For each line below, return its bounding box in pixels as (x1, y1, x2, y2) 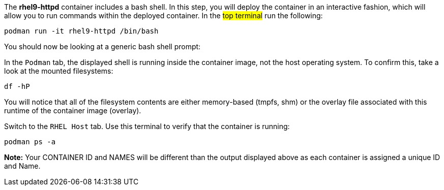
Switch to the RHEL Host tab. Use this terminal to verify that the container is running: (4, 122, 290, 131)
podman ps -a (4, 138, 56, 146)
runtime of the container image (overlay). (4, 106, 141, 115)
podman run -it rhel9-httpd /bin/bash (4, 27, 159, 35)
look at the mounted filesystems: (4, 67, 113, 75)
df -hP (4, 82, 30, 90)
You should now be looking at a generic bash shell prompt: (4, 42, 201, 51)
